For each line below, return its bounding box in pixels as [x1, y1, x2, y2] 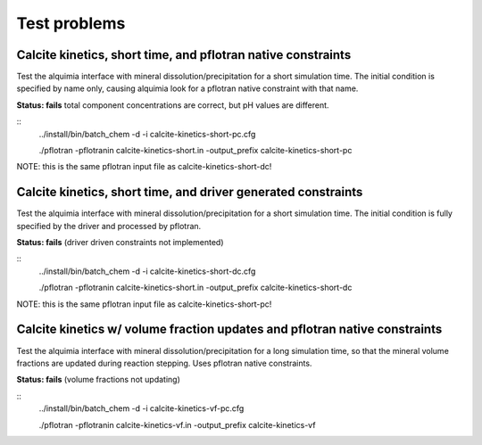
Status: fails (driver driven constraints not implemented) [16, 237, 224, 248]
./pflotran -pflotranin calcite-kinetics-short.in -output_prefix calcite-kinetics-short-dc [38, 282, 353, 293]
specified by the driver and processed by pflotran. [16, 220, 202, 231]
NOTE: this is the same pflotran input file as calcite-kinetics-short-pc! [16, 299, 272, 309]
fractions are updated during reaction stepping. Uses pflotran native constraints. [16, 358, 312, 368]
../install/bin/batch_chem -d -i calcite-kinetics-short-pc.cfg [38, 128, 256, 139]
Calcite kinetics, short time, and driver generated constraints [16, 185, 363, 200]
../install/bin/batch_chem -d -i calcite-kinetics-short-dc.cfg [38, 266, 256, 276]
